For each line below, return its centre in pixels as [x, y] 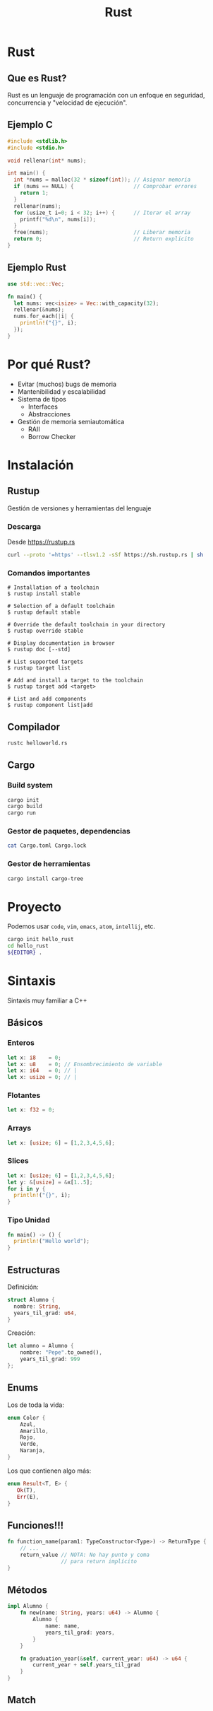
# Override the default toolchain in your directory [86, 625]
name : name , [62, 1626]
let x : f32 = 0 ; [31, 1110]
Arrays [19, 1128]
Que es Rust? [37, 78]
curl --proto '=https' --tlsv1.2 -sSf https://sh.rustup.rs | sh [105, 555]
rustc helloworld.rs [38, 743]
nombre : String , [37, 1306]
